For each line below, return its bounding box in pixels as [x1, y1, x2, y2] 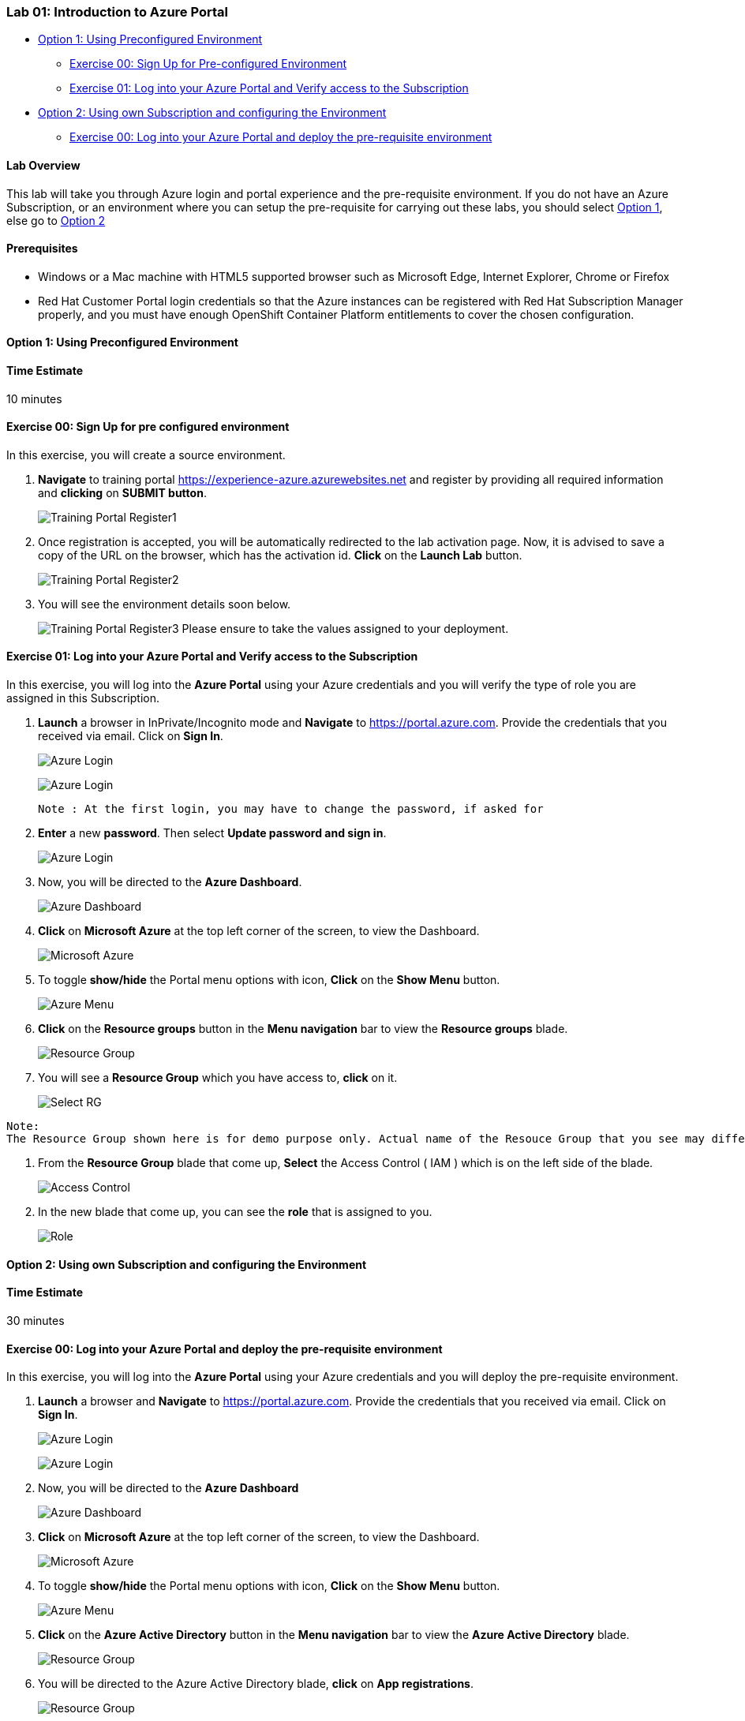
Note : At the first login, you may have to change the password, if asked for [38, 803, 544, 816]
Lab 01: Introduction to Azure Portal [6, 4, 228, 20]
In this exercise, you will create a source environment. [6, 447, 286, 462]
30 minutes [6, 1313, 65, 1327]
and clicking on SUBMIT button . [38, 485, 207, 499]
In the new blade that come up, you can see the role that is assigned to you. [38, 1205, 432, 1219]
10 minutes [6, 391, 62, 406]
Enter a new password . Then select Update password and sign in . [38, 826, 387, 840]
